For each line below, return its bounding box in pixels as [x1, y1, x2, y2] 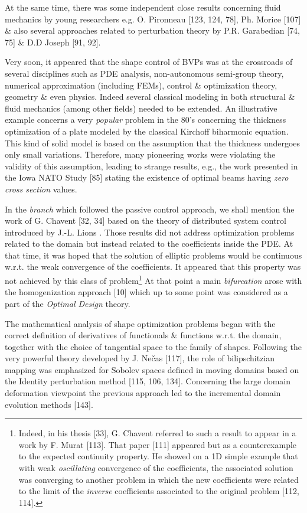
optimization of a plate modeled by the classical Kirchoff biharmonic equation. [5, 125, 289, 137]
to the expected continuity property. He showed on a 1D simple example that [18, 450, 298, 462]
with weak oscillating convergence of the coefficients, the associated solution [18, 462, 293, 474]
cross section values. [5, 182, 77, 195]
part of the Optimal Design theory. [5, 297, 130, 309]
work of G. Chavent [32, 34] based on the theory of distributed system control [5, 214, 286, 227]
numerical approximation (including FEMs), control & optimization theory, [5, 79, 277, 91]
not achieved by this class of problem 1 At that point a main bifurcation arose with [5, 273, 302, 286]
